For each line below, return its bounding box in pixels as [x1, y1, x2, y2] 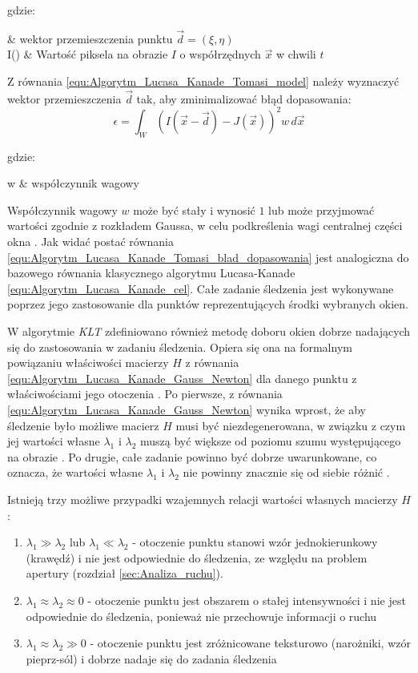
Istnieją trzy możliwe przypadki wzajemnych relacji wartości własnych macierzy [7, 490, 398, 507]
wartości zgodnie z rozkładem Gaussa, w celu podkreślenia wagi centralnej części [7, 217, 403, 234]
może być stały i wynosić [133, 201, 255, 218]
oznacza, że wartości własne [7, 464, 143, 481]
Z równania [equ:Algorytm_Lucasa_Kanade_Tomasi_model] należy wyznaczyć [7, 73, 400, 89]
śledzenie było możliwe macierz [7, 417, 159, 433]
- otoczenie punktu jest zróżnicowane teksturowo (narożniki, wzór [90, 635, 411, 651]
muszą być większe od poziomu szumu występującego [139, 433, 401, 449]
